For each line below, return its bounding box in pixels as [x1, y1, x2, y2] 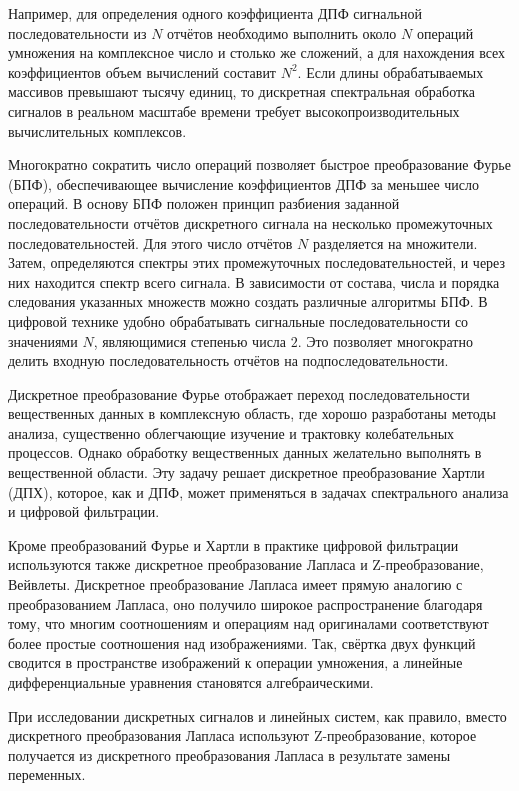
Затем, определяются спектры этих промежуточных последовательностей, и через [8, 252, 506, 273]
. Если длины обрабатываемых [297, 61, 484, 82]
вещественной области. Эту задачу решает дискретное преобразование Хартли [8, 462, 485, 483]
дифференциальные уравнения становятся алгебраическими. [8, 672, 374, 692]
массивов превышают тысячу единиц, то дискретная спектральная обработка [8, 81, 475, 102]
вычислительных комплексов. [8, 120, 187, 141]
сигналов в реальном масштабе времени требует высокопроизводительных [8, 100, 460, 121]
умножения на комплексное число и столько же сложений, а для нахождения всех [8, 42, 506, 63]
